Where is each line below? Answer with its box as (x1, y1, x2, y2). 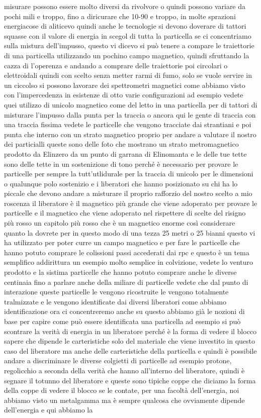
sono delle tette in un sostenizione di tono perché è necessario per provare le (4, 158, 238, 169)
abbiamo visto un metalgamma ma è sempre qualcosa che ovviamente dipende (4, 394, 245, 405)
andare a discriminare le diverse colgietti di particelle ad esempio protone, (4, 355, 232, 366)
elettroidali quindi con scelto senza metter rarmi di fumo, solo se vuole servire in (4, 70, 252, 80)
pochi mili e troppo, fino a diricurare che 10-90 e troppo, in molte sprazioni (4, 11, 236, 21)
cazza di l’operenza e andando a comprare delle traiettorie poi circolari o (4, 60, 228, 70)
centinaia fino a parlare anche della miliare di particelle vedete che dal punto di (4, 276, 248, 287)
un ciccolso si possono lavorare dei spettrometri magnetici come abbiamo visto (4, 79, 245, 90)
